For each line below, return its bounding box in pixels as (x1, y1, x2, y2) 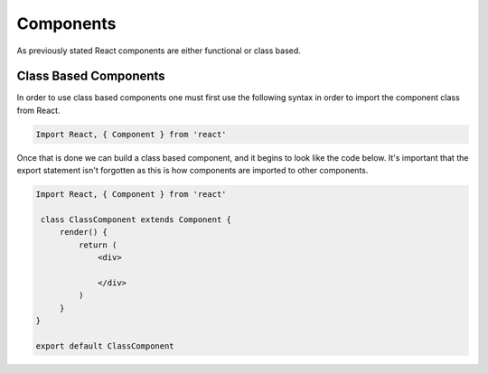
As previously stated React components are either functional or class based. (16, 45, 302, 56)
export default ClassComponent (35, 340, 175, 351)
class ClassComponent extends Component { (41, 214, 232, 225)
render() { (59, 227, 108, 238)
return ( (78, 239, 117, 250)
